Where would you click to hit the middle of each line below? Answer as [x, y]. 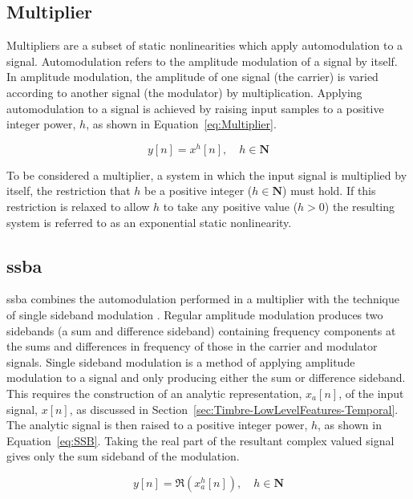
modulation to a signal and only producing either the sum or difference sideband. [206, 377]
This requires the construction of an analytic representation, [154, 393]
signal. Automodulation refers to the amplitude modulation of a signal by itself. [202, 61]
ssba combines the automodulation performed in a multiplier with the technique [203, 299]
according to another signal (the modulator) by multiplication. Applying [184, 92]
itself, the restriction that [69, 191]
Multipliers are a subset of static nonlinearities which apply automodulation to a [205, 45]
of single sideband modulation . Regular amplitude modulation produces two [195, 315]
